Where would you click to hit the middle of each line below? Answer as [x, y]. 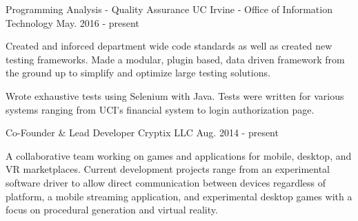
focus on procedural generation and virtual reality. [112, 210]
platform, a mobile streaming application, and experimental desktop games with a [179, 196]
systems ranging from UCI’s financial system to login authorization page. [160, 109]
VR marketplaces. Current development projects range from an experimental [168, 169]
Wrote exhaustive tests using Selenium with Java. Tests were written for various [175, 95]
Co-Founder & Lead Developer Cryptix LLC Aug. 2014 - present [142, 133]
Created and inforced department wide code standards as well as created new [169, 46]
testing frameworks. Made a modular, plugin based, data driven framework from [175, 59]
